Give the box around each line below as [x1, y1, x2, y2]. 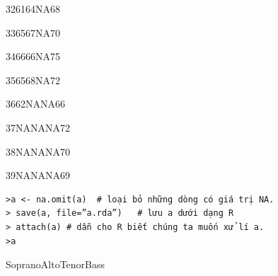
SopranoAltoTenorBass [6, 257, 105, 272]
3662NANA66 [6, 96, 65, 111]
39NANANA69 [6, 168, 70, 183]
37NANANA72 [6, 120, 70, 134]
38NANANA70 [6, 144, 70, 159]
